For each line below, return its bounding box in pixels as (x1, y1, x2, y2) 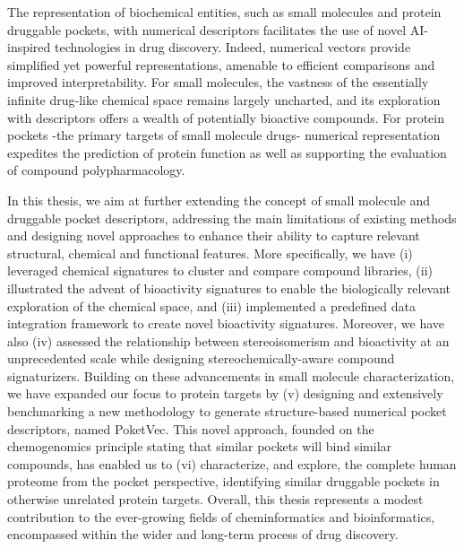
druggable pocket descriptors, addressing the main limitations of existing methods (7, 208, 457, 227)
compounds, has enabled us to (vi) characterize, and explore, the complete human (7, 454, 457, 473)
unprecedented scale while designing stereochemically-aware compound (7, 349, 395, 368)
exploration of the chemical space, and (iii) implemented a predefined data (7, 296, 416, 315)
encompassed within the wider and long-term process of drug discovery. (7, 525, 399, 544)
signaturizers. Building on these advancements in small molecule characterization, (7, 366, 455, 385)
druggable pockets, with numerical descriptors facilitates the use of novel (7, 20, 407, 39)
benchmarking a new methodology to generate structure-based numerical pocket (7, 402, 447, 421)
